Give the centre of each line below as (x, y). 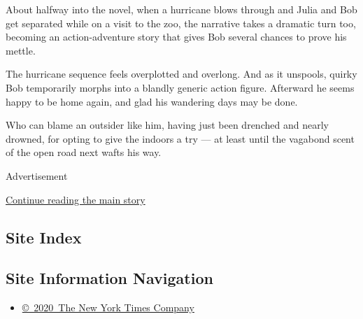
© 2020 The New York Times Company (108, 307)
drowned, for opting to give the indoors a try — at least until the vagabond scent (180, 138)
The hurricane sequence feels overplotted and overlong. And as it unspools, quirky (181, 74)
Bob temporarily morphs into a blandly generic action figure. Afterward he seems (180, 87)
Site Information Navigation (109, 278)
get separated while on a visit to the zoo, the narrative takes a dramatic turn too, (181, 23)
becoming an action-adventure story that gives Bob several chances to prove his (176, 37)
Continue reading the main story (76, 199)
